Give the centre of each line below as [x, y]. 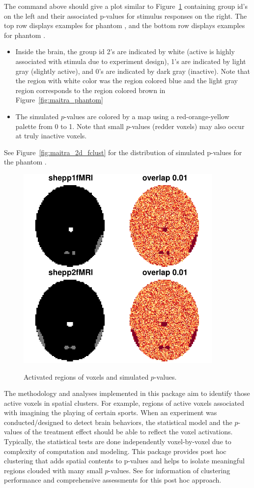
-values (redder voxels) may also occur [187, 126]
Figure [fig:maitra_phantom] [59, 100]
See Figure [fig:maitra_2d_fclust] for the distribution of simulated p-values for [123, 152]
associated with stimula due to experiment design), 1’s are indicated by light [131, 61]
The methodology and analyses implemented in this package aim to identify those [127, 393]
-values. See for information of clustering [169, 470]
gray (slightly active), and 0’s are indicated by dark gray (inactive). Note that [133, 71]
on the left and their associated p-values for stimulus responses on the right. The [126, 16]
